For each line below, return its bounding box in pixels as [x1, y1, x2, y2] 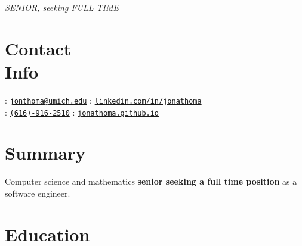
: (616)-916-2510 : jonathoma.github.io [5, 105, 159, 118]
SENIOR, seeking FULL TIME [5, 1, 119, 13]
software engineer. [5, 186, 70, 199]
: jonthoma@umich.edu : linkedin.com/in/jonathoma [5, 94, 202, 106]
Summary [5, 141, 86, 165]
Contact [5, 36, 72, 60]
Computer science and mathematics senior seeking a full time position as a [5, 175, 297, 188]
